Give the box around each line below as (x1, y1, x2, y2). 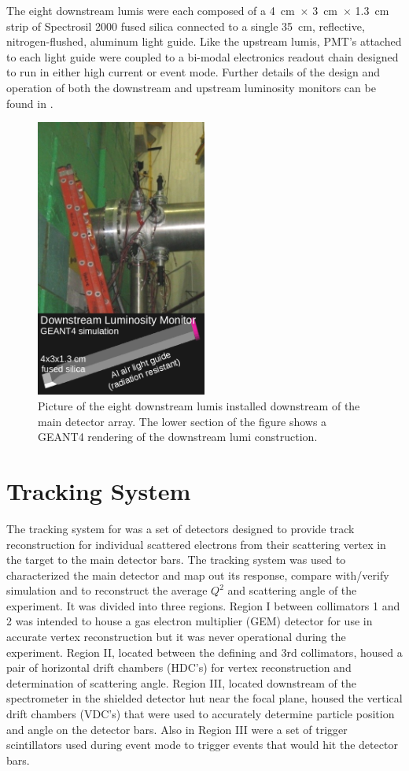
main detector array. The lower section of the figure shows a (38, 413, 327, 429)
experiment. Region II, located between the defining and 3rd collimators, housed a (6, 643, 403, 660)
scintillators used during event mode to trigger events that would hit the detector (6, 736, 398, 753)
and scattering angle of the (227, 582, 357, 599)
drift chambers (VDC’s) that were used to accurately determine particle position (6, 706, 395, 722)
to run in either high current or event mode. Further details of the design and (6, 64, 381, 80)
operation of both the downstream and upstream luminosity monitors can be (6, 79, 376, 95)
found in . (6, 95, 53, 111)
